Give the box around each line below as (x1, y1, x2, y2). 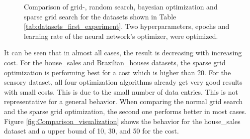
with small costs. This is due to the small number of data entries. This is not (4, 86, 238, 97)
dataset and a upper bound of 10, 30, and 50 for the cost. (4, 126, 179, 136)
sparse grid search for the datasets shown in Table (24, 11, 176, 21)
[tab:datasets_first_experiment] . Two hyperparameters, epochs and (24, 21, 230, 31)
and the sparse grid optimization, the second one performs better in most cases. (4, 106, 247, 116)
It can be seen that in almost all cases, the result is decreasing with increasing (4, 47, 242, 58)
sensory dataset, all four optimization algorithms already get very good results (4, 77, 243, 87)
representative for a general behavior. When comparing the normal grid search (4, 96, 243, 107)
